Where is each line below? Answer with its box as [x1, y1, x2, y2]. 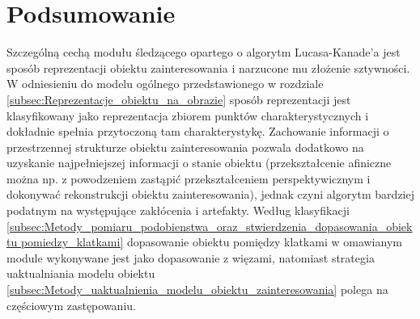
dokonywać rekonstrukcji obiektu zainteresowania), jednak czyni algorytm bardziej [6, 186, 414, 203]
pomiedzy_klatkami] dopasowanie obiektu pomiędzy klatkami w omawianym [20, 233, 402, 250]
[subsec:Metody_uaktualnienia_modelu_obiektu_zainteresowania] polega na [6, 281, 388, 298]
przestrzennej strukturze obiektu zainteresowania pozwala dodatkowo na [6, 138, 364, 155]
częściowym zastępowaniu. [6, 296, 136, 313]
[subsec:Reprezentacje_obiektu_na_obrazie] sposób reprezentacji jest [6, 90, 351, 107]
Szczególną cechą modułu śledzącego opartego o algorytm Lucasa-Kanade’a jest [6, 44, 401, 61]
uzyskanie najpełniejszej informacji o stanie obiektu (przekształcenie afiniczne [6, 154, 392, 171]
